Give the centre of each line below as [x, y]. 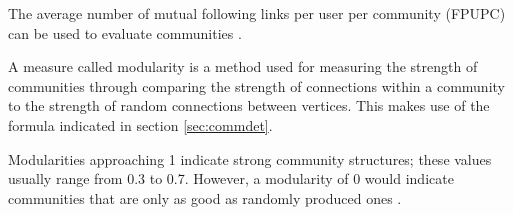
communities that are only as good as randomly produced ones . [205, 197]
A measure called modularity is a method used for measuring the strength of [243, 66]
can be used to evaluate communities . [125, 32]
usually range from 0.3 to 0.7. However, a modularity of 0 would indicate [231, 178]
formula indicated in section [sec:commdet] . [140, 124]
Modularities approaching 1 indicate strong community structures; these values [250, 158]
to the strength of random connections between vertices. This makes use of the [249, 105]
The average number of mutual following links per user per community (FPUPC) [257, 13]
